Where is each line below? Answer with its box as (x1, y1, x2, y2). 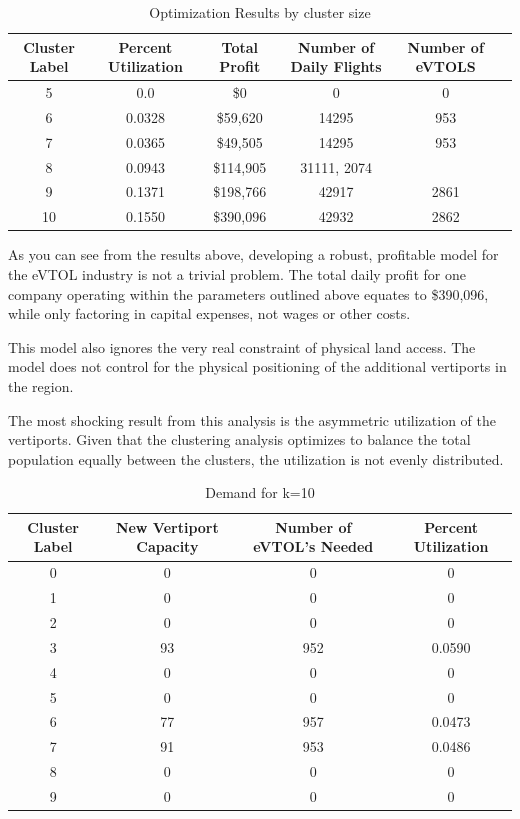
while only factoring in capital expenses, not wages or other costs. (8, 303, 411, 324)
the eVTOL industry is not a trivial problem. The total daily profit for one (8, 263, 466, 284)
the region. (8, 375, 74, 396)
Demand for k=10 (205, 482, 315, 503)
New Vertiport (115, 516, 219, 537)
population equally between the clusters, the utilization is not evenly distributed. (8, 448, 504, 469)
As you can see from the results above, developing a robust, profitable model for (8, 244, 499, 265)
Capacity (136, 536, 199, 557)
